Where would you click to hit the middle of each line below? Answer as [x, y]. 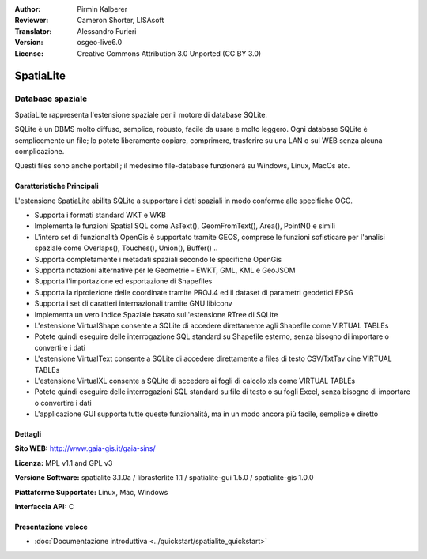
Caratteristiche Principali [57, 186]
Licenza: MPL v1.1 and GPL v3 [64, 463]
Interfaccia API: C [44, 507]
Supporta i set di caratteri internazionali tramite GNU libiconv [133, 303]
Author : [28, 9]
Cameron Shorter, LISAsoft [121, 21]
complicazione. [40, 151]
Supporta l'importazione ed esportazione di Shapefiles [123, 281]
